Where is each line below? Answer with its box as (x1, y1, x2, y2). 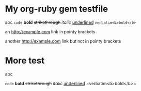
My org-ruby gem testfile (5, 3, 108, 15)
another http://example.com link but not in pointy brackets (5, 38, 121, 44)
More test (5, 55, 45, 66)
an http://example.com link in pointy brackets (5, 29, 95, 34)
